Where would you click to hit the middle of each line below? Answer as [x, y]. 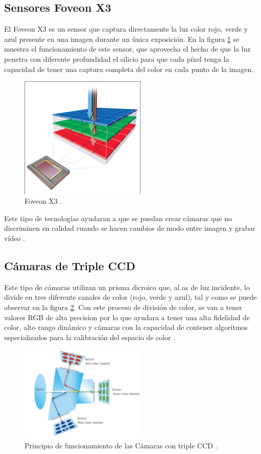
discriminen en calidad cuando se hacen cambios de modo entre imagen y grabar [130, 228]
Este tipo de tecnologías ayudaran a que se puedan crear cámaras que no [118, 218]
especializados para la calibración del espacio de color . [90, 337]
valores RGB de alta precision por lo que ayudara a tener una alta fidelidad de [127, 317]
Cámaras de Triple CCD [70, 266]
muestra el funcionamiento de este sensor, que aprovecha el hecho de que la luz [127, 49]
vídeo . [15, 238]
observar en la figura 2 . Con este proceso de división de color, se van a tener [123, 307]
